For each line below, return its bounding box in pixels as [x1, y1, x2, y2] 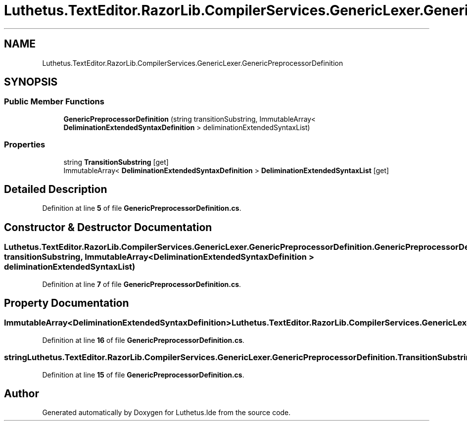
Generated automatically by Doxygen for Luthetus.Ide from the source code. [42, 408, 291, 417]
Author [4, 387, 39, 400]
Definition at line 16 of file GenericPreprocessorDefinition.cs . [42, 335, 245, 344]
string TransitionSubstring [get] [63, 157, 169, 166]
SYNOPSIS [4, 76, 58, 89]
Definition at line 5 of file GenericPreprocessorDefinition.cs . [42, 204, 241, 213]
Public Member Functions [4, 96, 104, 107]
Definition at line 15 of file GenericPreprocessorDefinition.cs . [42, 370, 244, 379]
